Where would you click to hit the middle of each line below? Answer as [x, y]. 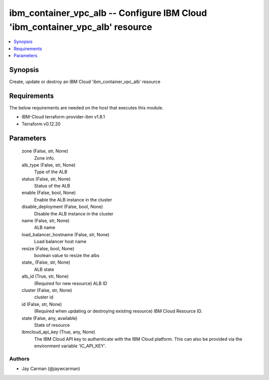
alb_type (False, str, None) [49, 165]
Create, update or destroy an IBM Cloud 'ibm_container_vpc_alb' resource [85, 82]
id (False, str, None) [42, 304]
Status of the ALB [52, 186]
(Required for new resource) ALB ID [70, 283]
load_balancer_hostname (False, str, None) [66, 234]
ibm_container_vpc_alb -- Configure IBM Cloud [108, 13]
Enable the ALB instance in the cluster [73, 199]
